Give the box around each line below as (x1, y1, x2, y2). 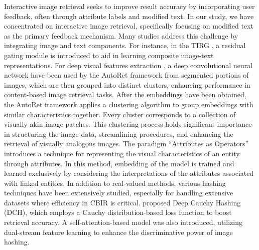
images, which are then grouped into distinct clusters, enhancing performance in (4, 79, 250, 90)
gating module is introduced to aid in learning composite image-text (4, 50, 214, 60)
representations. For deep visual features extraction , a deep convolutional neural (4, 60, 253, 70)
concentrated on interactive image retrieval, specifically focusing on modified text (4, 21, 253, 31)
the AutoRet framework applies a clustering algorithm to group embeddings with (4, 99, 253, 109)
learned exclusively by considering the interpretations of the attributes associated (4, 168, 254, 178)
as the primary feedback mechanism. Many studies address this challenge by (4, 30, 238, 41)
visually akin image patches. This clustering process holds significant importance (4, 119, 252, 129)
